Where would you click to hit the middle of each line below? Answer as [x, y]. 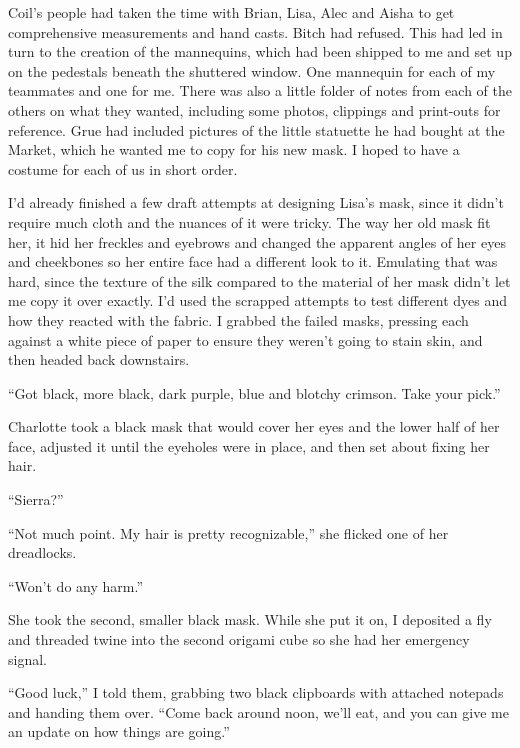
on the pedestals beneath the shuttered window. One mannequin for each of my [252, 70]
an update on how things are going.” [119, 731]
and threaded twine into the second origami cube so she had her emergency [239, 639]
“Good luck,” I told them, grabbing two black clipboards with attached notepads [256, 692]
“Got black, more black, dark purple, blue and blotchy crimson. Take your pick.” [254, 392]
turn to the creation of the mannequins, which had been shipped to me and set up [260, 51]
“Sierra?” [36, 499]
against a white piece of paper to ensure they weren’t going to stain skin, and [245, 339]
